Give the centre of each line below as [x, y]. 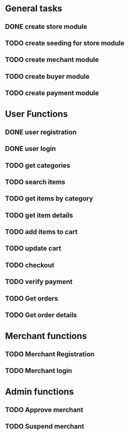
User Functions [37, 114]
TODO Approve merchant [44, 410]
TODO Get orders [32, 298]
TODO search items [35, 182]
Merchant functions [46, 336]
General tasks [34, 9]
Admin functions [39, 392]
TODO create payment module [52, 93]
